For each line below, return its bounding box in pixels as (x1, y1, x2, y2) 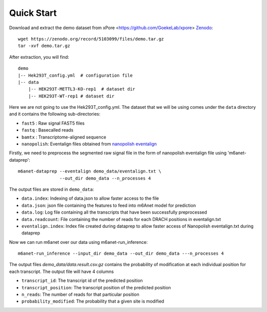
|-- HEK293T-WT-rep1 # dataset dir (28, 93, 115, 99)
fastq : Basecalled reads (21, 127, 74, 133)
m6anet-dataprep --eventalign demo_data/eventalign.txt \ (18, 169, 162, 174)
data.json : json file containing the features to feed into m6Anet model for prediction (21, 202, 196, 208)
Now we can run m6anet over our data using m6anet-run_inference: (9, 239, 148, 245)
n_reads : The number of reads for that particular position (21, 292, 139, 298)
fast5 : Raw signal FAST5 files (21, 120, 85, 126)
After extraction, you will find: (9, 54, 69, 60)
